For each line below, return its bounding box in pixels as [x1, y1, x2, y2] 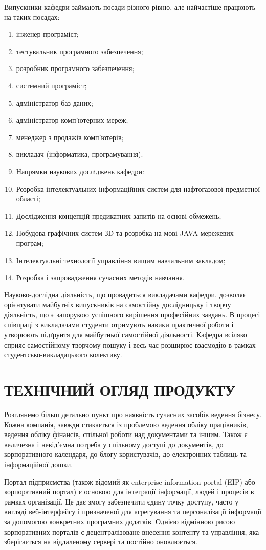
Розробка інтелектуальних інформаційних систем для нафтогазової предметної [16, 183, 260, 194]
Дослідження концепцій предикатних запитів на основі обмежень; [16, 210, 221, 221]
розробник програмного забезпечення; [16, 63, 135, 74]
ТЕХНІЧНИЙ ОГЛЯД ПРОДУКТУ [4, 379, 236, 400]
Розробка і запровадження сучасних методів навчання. [16, 272, 185, 283]
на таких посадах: [4, 11, 60, 22]
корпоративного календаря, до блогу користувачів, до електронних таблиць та [4, 449, 247, 460]
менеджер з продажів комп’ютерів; [16, 131, 124, 142]
